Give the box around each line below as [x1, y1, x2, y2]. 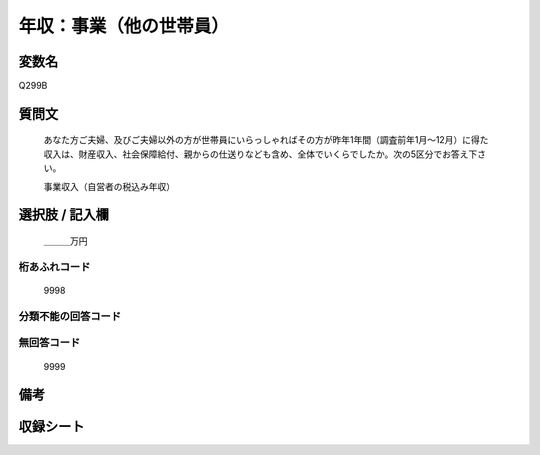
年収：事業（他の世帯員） [18, 15, 230, 37]
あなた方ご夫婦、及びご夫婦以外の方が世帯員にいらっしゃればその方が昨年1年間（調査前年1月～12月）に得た [43, 134, 489, 146]
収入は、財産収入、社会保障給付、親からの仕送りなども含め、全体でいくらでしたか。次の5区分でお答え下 [43, 148, 478, 160]
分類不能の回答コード [18, 309, 122, 323]
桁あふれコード [18, 260, 91, 274]
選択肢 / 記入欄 [18, 206, 110, 224]
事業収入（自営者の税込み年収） [43, 180, 175, 192]
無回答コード [18, 336, 81, 350]
